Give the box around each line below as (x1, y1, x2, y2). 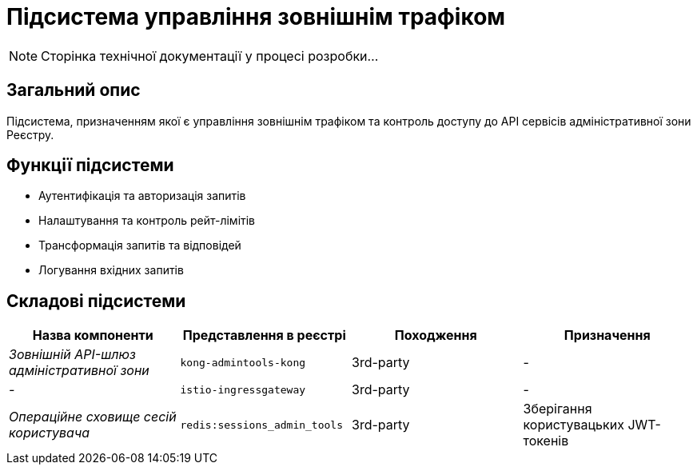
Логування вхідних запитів (38, 263, 184, 277)
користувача (9, 425, 90, 441)
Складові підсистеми (6, 290, 186, 311)
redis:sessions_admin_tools (180, 418, 343, 431)
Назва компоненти (32, 327, 153, 344)
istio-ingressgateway (180, 383, 306, 396)
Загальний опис (6, 80, 141, 101)
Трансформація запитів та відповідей (38, 238, 241, 253)
